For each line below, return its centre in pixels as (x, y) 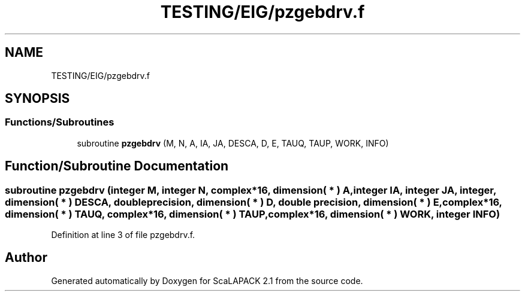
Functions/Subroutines (60, 122)
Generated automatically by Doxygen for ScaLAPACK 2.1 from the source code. (207, 280)
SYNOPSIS (37, 99)
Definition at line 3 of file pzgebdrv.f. (123, 235)
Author (26, 258)
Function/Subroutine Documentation (117, 166)
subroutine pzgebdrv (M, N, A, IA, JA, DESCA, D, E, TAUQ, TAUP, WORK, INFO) (233, 143)
